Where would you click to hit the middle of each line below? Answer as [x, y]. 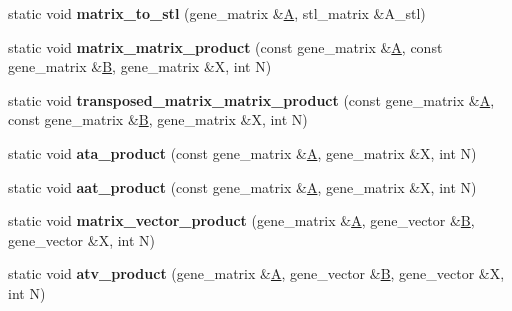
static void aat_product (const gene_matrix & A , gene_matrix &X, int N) [242, 186]
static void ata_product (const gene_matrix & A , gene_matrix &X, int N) [242, 152]
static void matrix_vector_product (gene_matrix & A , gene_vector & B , [241, 220]
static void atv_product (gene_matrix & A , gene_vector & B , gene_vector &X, [256, 273]
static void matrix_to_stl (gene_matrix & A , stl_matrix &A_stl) [217, 13]
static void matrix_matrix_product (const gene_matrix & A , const [225, 46]
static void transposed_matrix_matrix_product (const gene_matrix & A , [251, 99]
